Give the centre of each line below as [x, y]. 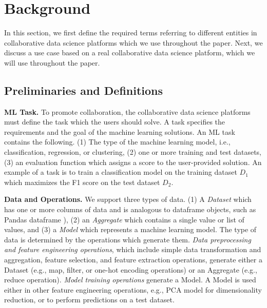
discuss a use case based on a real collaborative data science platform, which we [130, 53]
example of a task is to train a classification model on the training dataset [121, 172]
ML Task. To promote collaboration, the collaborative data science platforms [127, 111]
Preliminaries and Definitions [84, 90]
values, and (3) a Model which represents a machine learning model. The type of [130, 229]
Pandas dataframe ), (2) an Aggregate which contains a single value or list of [124, 219]
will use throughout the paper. [52, 62]
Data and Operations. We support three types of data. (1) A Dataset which [128, 199]
